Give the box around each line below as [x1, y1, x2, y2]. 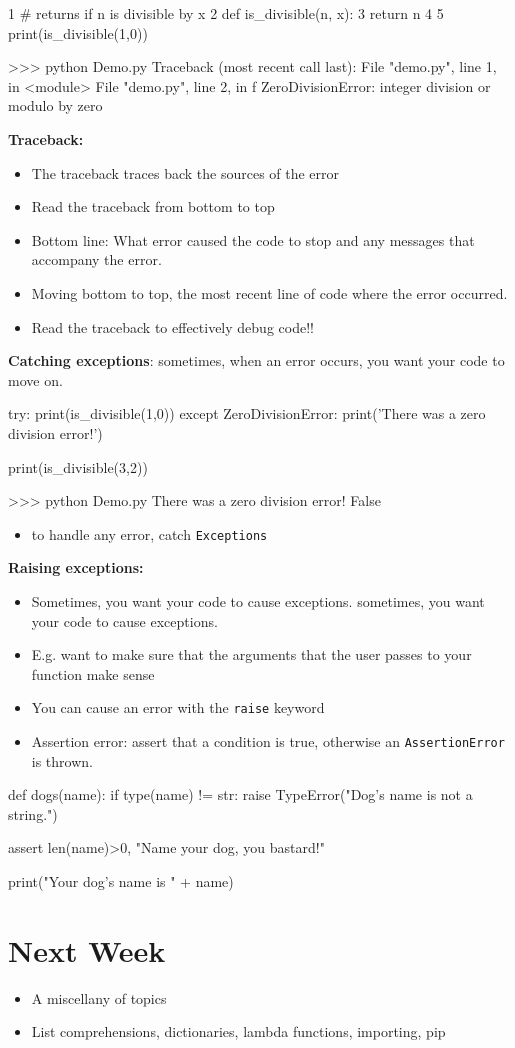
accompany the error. [31, 249, 162, 270]
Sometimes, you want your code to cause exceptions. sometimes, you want [31, 590, 485, 611]
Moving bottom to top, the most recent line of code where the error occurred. [31, 282, 508, 303]
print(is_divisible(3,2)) [8, 456, 148, 477]
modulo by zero [8, 95, 103, 116]
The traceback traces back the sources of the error [31, 162, 340, 183]
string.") [8, 803, 58, 824]
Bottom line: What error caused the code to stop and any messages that [31, 229, 475, 250]
